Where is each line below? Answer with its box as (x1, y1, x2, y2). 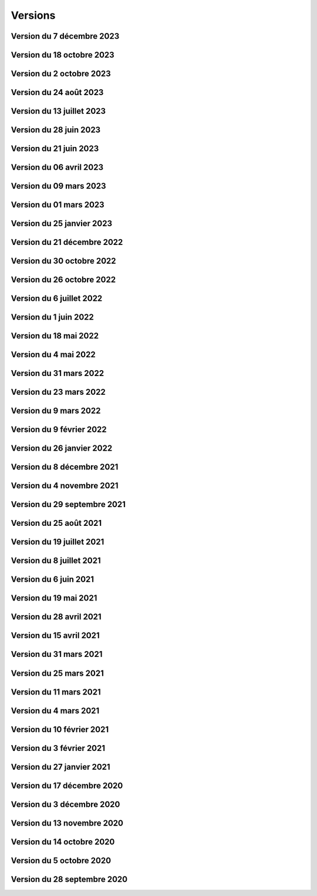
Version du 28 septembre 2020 (11, 874, 128, 884)
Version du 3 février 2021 (11, 743, 106, 753)
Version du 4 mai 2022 (11, 350, 96, 360)
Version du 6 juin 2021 (11, 575, 94, 585)
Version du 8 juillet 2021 (11, 556, 101, 566)
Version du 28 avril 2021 (11, 612, 102, 622)
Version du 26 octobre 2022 (11, 275, 116, 285)
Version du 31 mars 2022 (11, 368, 104, 378)
